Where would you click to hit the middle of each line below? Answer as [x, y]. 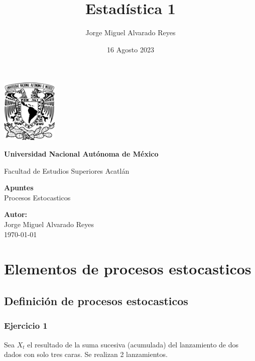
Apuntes [19, 188]
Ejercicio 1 [26, 326]
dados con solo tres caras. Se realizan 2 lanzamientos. [86, 354]
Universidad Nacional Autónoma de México [81, 154]
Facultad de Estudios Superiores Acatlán [67, 170]
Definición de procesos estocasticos [96, 301]
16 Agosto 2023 [131, 49]
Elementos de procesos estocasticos [128, 269]
